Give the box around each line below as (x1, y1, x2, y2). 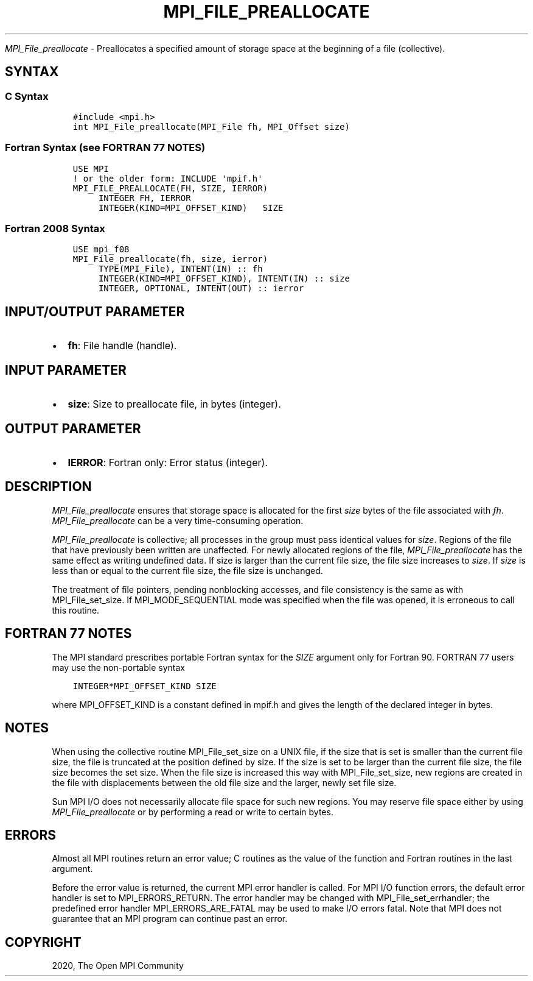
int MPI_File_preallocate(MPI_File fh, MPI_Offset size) (72, 121, 350, 132)
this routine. (52, 604, 100, 615)
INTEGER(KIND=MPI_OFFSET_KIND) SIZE (98, 202, 284, 213)
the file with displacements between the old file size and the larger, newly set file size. (52, 777, 397, 788)
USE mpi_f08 (72, 244, 130, 255)
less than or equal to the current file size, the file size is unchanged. (52, 565, 323, 576)
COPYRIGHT (5, 934, 82, 950)
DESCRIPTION (5, 479, 92, 495)
